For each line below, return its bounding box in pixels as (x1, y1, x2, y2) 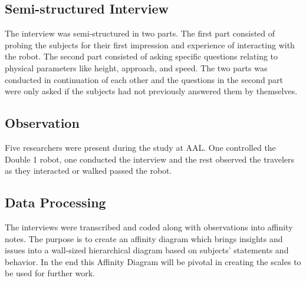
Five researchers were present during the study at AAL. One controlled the (5, 141, 276, 153)
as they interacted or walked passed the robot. (5, 164, 172, 177)
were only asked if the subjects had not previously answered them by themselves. (5, 85, 298, 97)
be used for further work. (5, 267, 96, 279)
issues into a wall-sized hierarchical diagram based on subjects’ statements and (5, 244, 289, 256)
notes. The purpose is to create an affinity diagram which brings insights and (5, 232, 283, 244)
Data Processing (5, 193, 106, 211)
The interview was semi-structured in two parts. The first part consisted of (5, 27, 275, 39)
